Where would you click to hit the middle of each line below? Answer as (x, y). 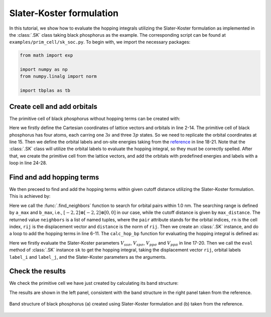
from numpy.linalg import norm (58, 76)
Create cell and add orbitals (53, 106)
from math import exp (46, 56)
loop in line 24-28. (28, 163)
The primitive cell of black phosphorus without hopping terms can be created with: (95, 119)
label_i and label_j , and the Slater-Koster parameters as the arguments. (88, 257)
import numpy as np (44, 70)
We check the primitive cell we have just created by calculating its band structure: (94, 283)
